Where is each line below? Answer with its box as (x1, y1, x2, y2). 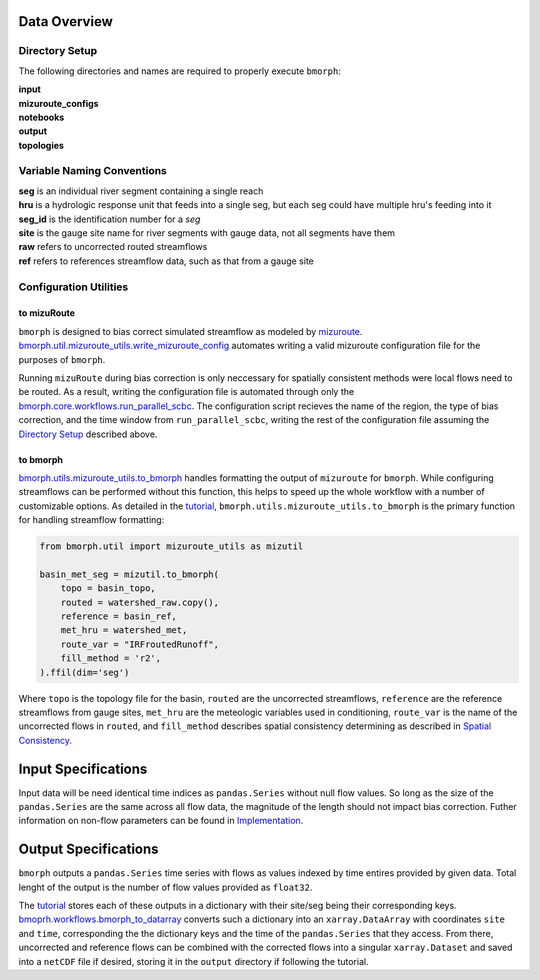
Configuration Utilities (18, 280, 129, 294)
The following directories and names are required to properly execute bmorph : (18, 65, 342, 77)
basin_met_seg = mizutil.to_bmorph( (39, 568, 220, 580)
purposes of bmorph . (18, 353, 106, 365)
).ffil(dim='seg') (39, 666, 130, 678)
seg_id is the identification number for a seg (18, 213, 201, 225)
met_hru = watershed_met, (60, 625, 188, 636)
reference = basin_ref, (60, 611, 177, 622)
